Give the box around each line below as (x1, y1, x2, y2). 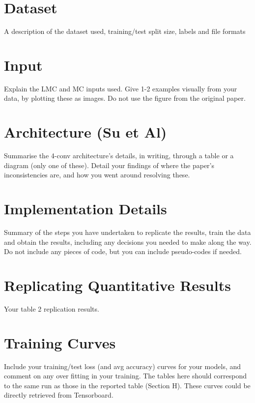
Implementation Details (4, 199, 167, 219)
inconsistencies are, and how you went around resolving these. (4, 170, 190, 180)
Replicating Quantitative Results (4, 275, 231, 295)
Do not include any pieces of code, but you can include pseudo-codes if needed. (4, 246, 242, 257)
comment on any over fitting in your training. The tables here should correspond (4, 371, 247, 381)
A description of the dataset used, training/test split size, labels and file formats (4, 26, 246, 36)
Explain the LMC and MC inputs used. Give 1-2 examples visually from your (4, 83, 237, 93)
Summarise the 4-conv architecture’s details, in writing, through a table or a (4, 150, 234, 161)
